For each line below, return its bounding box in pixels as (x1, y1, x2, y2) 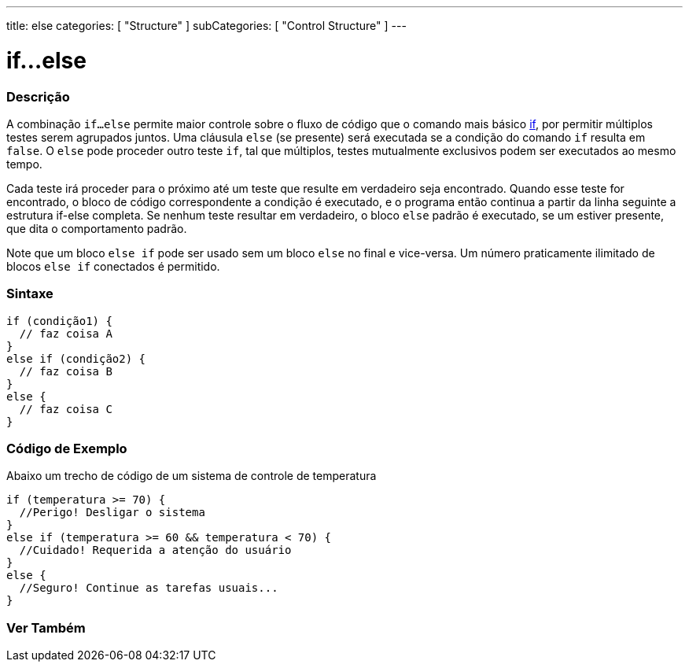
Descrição (6, 88, 70, 105)
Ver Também (6, 619, 86, 636)
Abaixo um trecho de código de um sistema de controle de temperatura (6, 469, 377, 483)
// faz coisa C (19, 402, 112, 415)
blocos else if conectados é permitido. (6, 259, 220, 273)
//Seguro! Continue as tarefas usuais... (19, 581, 278, 595)
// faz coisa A (19, 327, 112, 340)
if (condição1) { (6, 314, 112, 327)
